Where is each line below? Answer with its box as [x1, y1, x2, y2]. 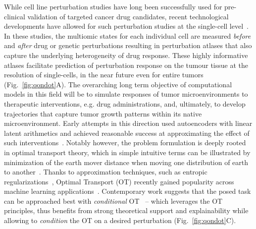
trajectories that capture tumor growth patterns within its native [4, 108, 202, 118]
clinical [4, 11, 25, 21]
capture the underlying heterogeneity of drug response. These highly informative [4, 50, 248, 60]
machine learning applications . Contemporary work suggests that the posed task [4, 186, 251, 196]
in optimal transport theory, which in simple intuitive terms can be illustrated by [4, 147, 251, 157]
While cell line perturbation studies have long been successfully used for [4, 1, 222, 11]
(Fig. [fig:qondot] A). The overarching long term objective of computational [4, 79, 232, 89]
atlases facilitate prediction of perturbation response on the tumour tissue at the [4, 59, 249, 70]
